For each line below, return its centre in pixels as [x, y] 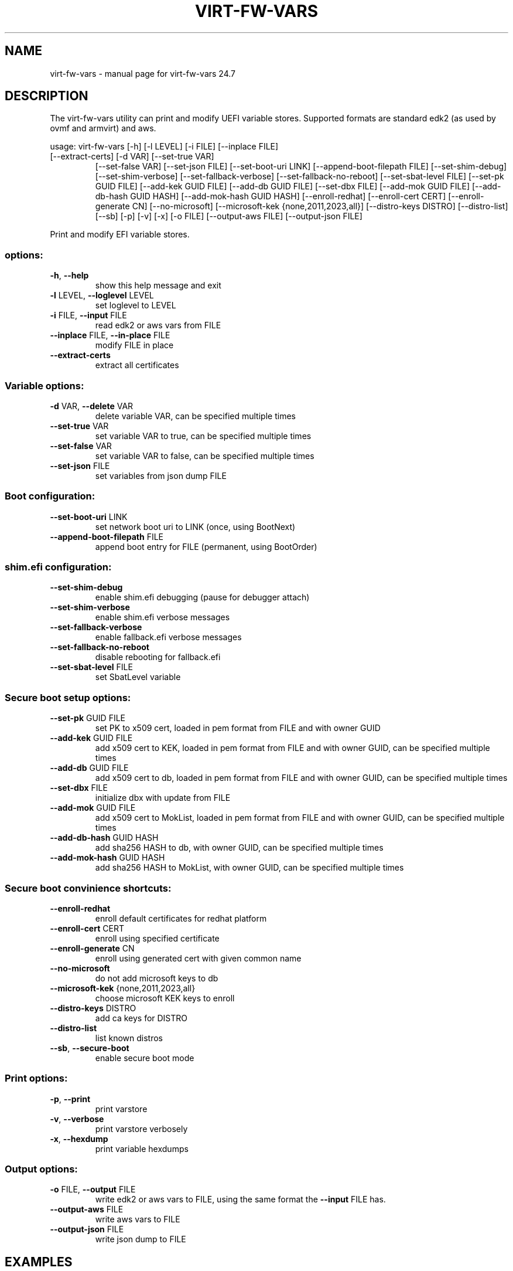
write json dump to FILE [141, 1239]
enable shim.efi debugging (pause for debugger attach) [202, 597]
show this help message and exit [158, 286]
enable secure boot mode [145, 1058]
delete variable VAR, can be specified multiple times [195, 416]
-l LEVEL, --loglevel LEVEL [102, 295]
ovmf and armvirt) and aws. [103, 128]
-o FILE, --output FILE [93, 1190]
